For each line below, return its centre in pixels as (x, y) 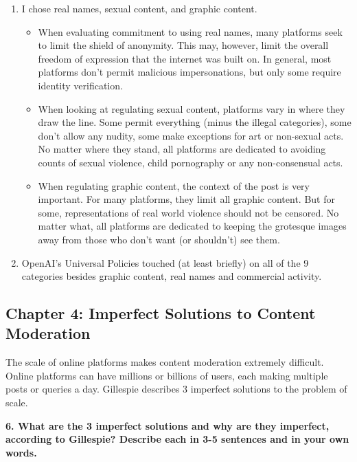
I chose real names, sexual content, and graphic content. (139, 8)
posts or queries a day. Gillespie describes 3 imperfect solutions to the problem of (176, 389)
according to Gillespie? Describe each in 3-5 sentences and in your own (177, 439)
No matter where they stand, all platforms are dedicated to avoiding (182, 149)
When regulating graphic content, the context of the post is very (174, 185)
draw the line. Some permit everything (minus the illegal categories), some (195, 122)
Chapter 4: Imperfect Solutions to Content (161, 313)
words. (21, 452)
